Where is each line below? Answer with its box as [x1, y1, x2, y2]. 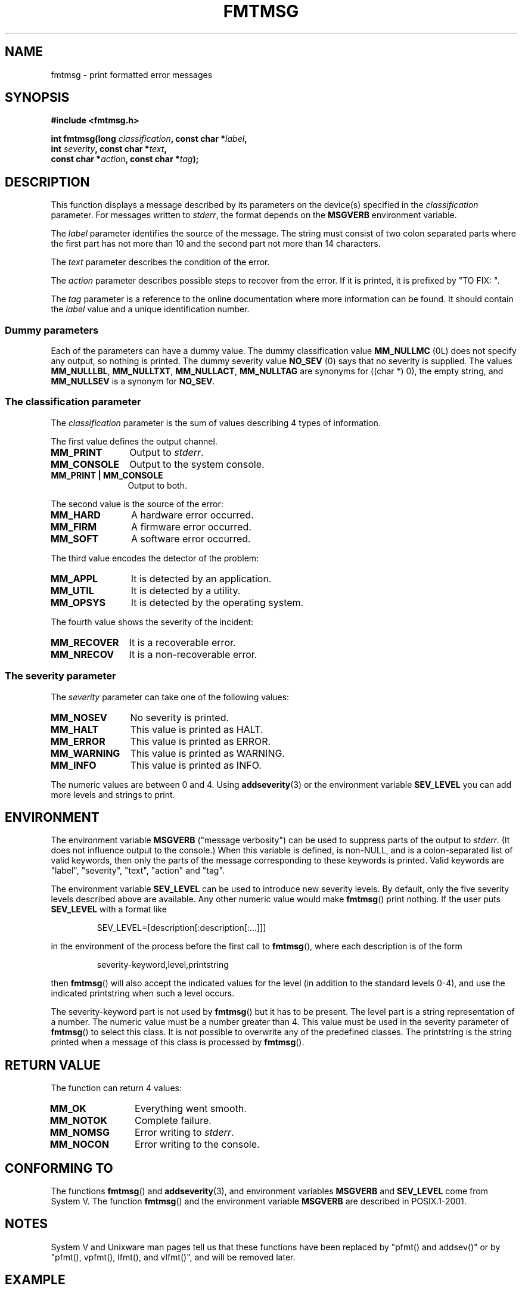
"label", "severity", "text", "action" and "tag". [51, 865, 225, 876]
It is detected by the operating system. [130, 596, 304, 608]
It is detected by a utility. [130, 584, 241, 597]
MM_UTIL [50, 584, 94, 597]
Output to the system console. [129, 458, 265, 470]
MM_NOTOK [49, 1114, 108, 1127]
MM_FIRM [50, 520, 97, 533]
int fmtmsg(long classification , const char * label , [51, 133, 247, 144]
